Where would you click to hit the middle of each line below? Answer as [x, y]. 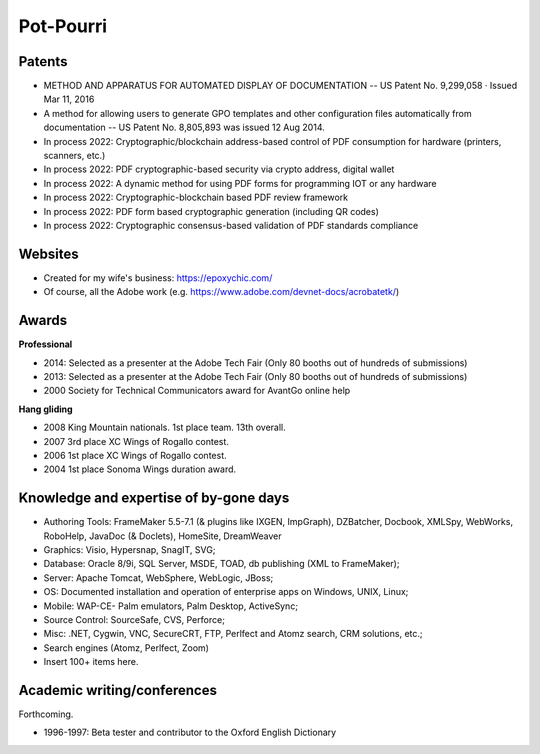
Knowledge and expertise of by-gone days [154, 498]
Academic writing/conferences [117, 690]
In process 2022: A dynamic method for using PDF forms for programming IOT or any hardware [240, 183]
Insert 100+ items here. [91, 662]
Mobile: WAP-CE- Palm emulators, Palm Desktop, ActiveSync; [171, 606]
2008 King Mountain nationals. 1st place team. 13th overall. [165, 427]
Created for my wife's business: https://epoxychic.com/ [158, 277]
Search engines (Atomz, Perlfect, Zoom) [126, 647]
